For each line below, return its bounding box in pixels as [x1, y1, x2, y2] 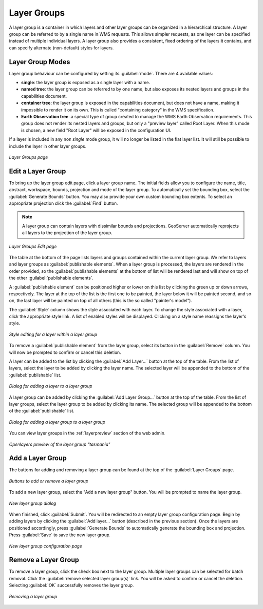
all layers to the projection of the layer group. [22, 230, 113, 236]
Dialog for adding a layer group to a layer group [9, 419, 106, 425]
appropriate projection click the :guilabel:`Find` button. [9, 200, 118, 206]
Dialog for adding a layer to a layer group [9, 383, 93, 389]
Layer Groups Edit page [9, 243, 57, 249]
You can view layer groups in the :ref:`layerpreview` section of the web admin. [9, 430, 166, 436]
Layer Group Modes [9, 58, 70, 66]
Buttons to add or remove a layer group [9, 478, 89, 484]
